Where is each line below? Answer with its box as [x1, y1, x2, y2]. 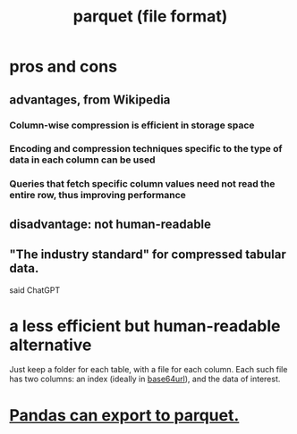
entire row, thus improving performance [9, 189, 186, 202]
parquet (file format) [72, 6, 228, 27]
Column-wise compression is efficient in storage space [9, 119, 255, 131]
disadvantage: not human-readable [9, 216, 212, 231]
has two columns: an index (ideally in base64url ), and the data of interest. [9, 373, 281, 385]
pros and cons [9, 56, 118, 77]
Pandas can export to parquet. [9, 405, 240, 425]
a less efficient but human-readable [9, 315, 281, 336]
